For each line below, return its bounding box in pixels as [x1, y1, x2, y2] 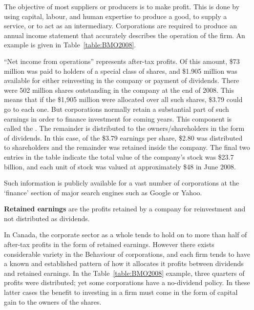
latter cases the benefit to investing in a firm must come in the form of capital [4, 287, 238, 297]
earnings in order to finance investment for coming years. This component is [4, 113, 232, 124]
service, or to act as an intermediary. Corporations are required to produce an [4, 21, 237, 31]
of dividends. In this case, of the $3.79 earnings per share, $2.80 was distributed [4, 132, 243, 143]
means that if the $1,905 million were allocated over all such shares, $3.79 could [4, 94, 243, 104]
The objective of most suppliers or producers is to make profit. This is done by [4, 1, 240, 11]
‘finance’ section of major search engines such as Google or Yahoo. [4, 187, 202, 197]
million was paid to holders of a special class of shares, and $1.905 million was [4, 65, 237, 76]
